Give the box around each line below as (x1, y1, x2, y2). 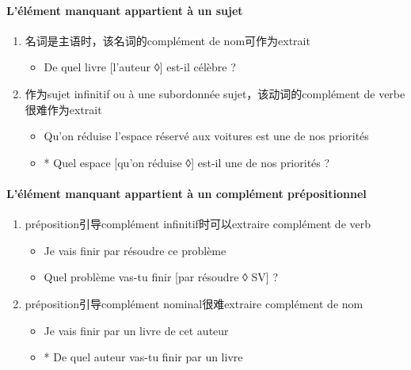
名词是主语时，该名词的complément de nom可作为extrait (25, 32, 310, 48)
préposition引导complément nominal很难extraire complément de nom (25, 295, 363, 311)
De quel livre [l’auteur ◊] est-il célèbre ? (44, 59, 236, 75)
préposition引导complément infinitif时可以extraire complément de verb (25, 216, 371, 232)
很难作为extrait (25, 101, 102, 117)
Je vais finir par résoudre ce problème (44, 242, 226, 258)
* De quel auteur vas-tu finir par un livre (44, 349, 243, 365)
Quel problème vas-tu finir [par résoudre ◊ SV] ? (44, 269, 279, 285)
